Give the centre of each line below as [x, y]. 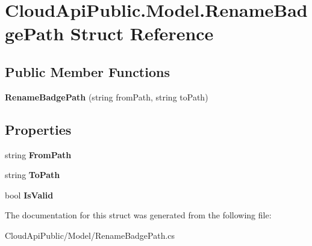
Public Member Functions [87, 71]
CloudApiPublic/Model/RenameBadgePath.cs [90, 235]
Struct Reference [142, 33]
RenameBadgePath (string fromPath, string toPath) [107, 97]
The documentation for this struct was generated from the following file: [138, 215]
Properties [38, 129]
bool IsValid [29, 195]
